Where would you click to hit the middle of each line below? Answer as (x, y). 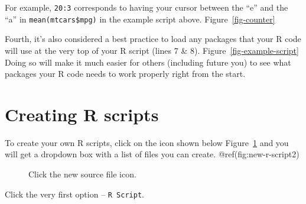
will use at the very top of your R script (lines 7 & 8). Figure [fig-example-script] (152, 50)
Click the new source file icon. (82, 174)
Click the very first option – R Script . (74, 194)
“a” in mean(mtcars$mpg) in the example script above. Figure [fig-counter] (140, 19)
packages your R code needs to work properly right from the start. (125, 74)
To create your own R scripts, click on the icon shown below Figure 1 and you (147, 142)
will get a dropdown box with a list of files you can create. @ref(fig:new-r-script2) (152, 154)
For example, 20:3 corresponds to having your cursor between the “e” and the (147, 7)
